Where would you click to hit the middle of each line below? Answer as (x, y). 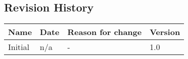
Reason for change (104, 32)
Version (165, 32)
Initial (19, 47)
